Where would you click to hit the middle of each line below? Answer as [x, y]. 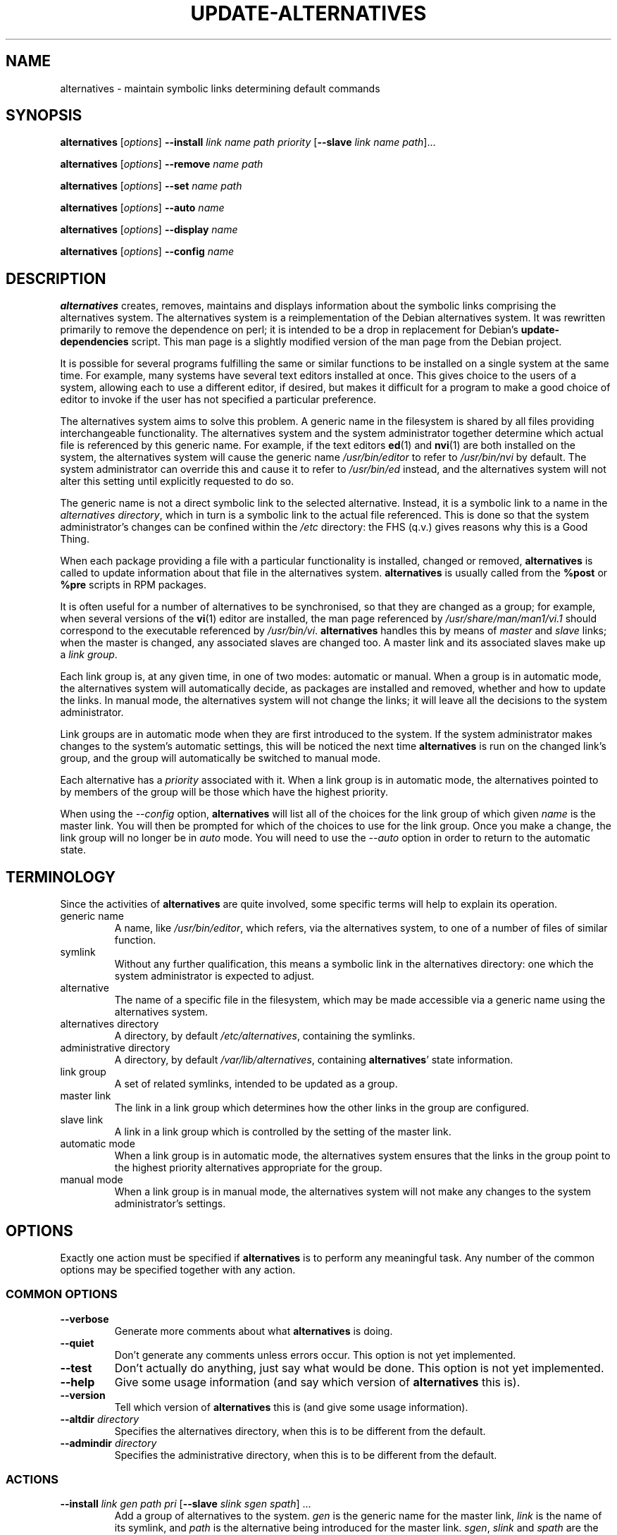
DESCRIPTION [56, 278]
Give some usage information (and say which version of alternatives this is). [317, 1382]
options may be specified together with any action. [178, 1269]
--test [76, 1368]
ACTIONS [32, 1480]
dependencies [94, 342]
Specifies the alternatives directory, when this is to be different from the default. [300, 1431]
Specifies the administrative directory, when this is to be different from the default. [306, 1455]
